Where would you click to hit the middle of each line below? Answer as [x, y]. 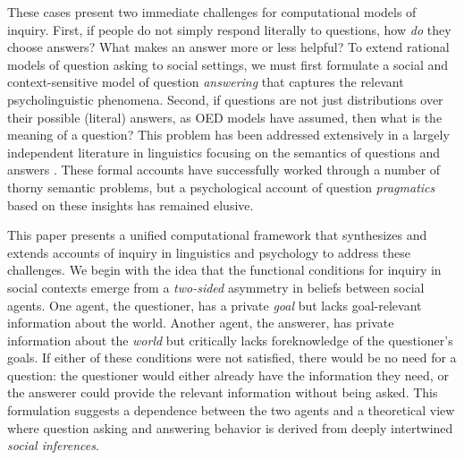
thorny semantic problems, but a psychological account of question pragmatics [221, 187]
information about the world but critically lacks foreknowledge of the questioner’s [230, 340]
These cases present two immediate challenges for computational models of [212, 12]
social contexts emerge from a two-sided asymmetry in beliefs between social [216, 287]
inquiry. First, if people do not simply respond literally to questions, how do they [229, 29]
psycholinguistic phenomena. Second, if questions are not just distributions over [225, 99]
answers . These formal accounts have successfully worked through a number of [224, 170]
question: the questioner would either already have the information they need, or [228, 375]
